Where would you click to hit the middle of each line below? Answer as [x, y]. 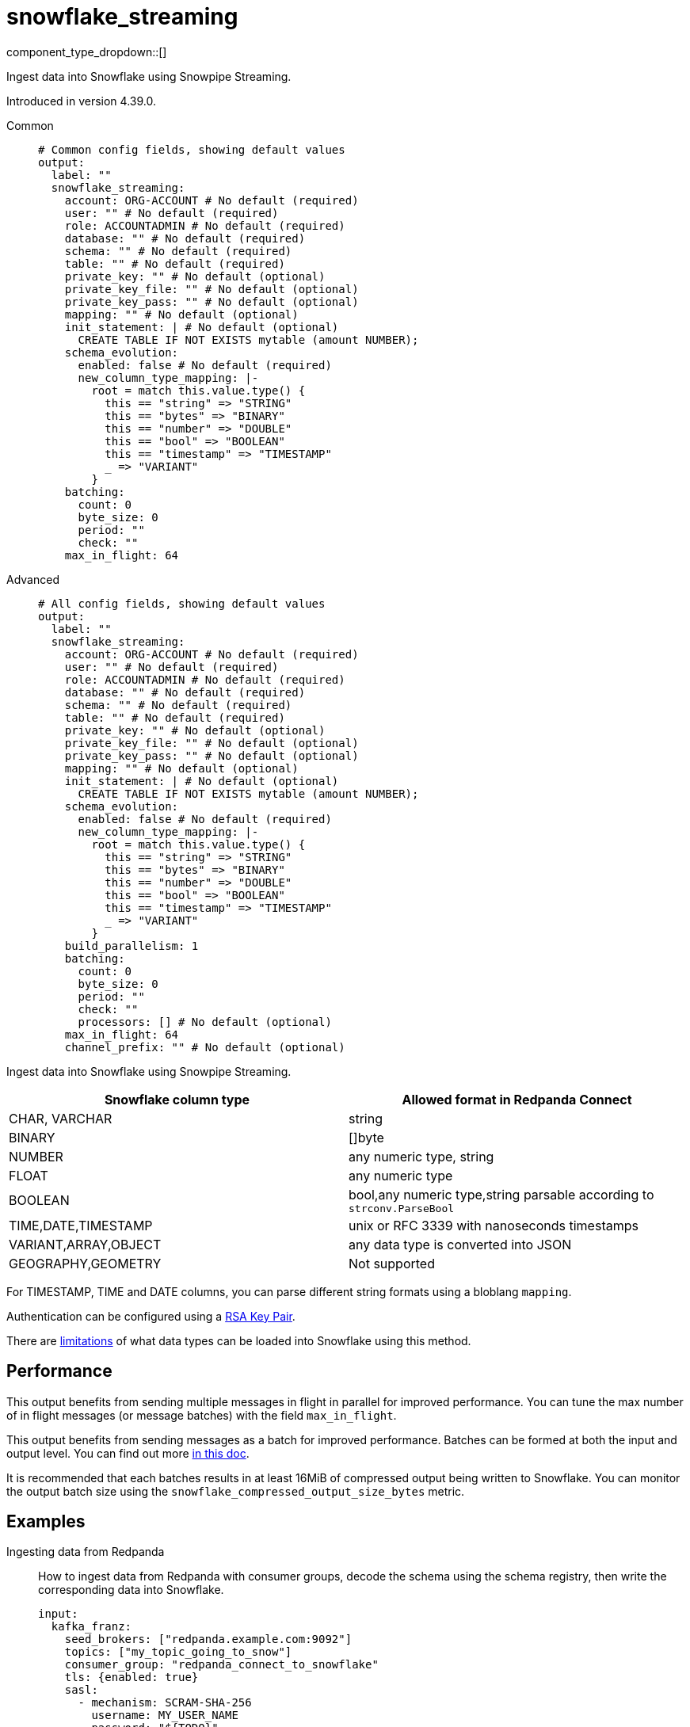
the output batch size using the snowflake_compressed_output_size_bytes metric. [236, 1491]
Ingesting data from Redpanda [86, 1552]
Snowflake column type [177, 1099]
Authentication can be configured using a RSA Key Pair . [151, 1316]
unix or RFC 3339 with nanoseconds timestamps [494, 1225]
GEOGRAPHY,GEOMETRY [85, 1263]
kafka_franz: [91, 1627]
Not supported [392, 1263]
